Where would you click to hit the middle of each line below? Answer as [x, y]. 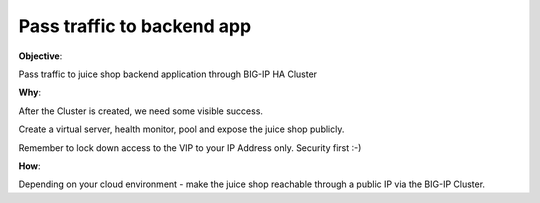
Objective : [40, 56]
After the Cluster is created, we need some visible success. [141, 111]
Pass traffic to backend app [135, 26]
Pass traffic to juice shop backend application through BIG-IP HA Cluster [168, 74]
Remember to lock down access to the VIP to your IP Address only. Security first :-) [190, 147]
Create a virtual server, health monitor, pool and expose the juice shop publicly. [181, 129]
